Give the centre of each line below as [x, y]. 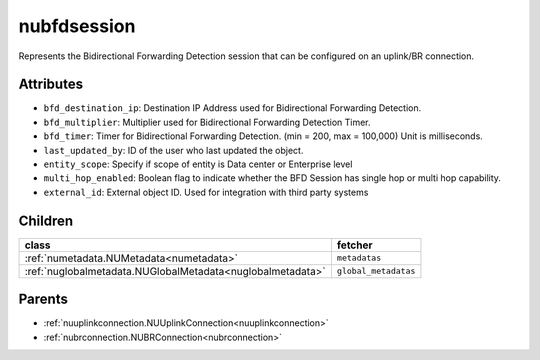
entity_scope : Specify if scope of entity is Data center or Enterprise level [198, 164]
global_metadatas [376, 271]
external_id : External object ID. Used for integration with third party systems [206, 192]
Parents [43, 299]
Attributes [51, 84]
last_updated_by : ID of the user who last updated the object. [173, 150]
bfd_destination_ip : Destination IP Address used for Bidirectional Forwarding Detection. [232, 108]
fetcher [355, 245]
